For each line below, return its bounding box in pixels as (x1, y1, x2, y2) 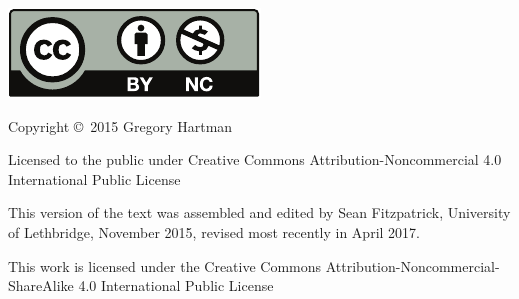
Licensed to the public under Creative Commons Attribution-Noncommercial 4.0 (8, 149, 502, 170)
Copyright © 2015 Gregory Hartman (8, 115, 233, 136)
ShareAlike (8, 275, 74, 296)
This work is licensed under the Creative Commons (8, 255, 322, 276)
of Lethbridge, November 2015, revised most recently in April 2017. (8, 221, 420, 242)
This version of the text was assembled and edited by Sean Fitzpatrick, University (8, 202, 511, 223)
